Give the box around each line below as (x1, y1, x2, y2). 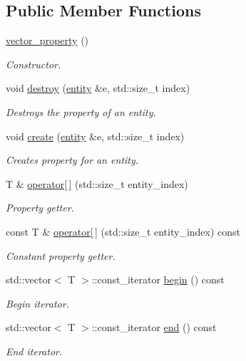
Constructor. (6, 56, 61, 71)
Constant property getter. (6, 248, 116, 263)
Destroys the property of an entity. (6, 104, 156, 119)
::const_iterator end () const (91, 320, 217, 335)
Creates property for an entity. (6, 152, 139, 167)
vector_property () (6, 33, 89, 48)
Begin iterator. (6, 295, 69, 310)
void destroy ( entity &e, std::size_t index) (6, 80, 190, 95)
